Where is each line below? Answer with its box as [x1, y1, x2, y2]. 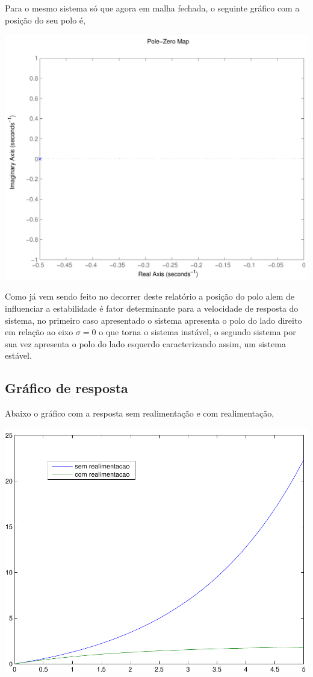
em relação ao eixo [5, 326, 73, 338]
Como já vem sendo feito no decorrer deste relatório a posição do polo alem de [5, 290, 295, 303]
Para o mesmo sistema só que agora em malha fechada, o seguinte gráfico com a [5, 2, 300, 14]
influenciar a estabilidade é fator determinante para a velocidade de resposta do [5, 301, 299, 314]
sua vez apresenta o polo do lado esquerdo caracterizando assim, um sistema [5, 337, 286, 350]
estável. [5, 349, 32, 362]
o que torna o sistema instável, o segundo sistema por [99, 326, 296, 338]
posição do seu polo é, [5, 13, 85, 26]
